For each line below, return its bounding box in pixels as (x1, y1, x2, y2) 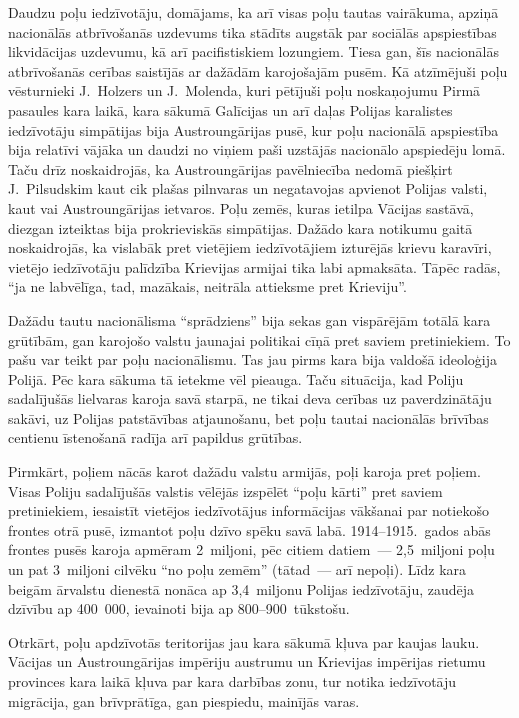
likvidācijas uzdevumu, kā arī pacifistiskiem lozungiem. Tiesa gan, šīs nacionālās (8, 41, 499, 62)
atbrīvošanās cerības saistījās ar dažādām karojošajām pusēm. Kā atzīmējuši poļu (8, 60, 508, 81)
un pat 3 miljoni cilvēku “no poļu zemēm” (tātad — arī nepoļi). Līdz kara (8, 559, 467, 580)
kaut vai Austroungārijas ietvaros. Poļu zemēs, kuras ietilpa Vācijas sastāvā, (8, 197, 474, 218)
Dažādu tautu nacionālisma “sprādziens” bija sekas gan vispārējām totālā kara (8, 309, 491, 330)
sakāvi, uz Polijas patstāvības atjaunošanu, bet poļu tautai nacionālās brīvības (8, 407, 489, 428)
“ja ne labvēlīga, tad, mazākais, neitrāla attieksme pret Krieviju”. (8, 276, 407, 297)
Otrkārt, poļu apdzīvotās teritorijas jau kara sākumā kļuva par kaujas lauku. (8, 631, 480, 652)
